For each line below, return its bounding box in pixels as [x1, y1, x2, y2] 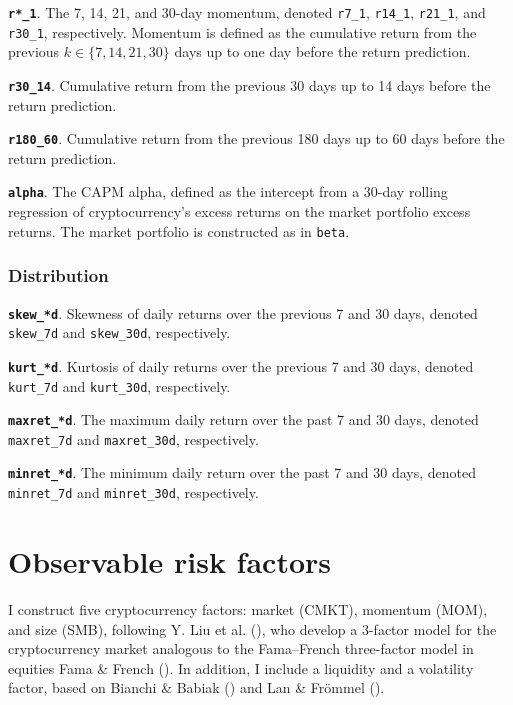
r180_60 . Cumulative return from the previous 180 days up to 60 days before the [8, 128, 505, 149]
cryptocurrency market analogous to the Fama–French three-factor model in [8, 638, 474, 659]
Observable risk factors [8, 540, 332, 581]
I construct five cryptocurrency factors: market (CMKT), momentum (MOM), [8, 598, 488, 619]
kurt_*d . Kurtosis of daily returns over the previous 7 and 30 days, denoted [8, 355, 474, 376]
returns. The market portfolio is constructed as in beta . [8, 220, 350, 241]
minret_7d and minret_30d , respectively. [8, 482, 259, 503]
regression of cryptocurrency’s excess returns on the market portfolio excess [8, 201, 471, 222]
